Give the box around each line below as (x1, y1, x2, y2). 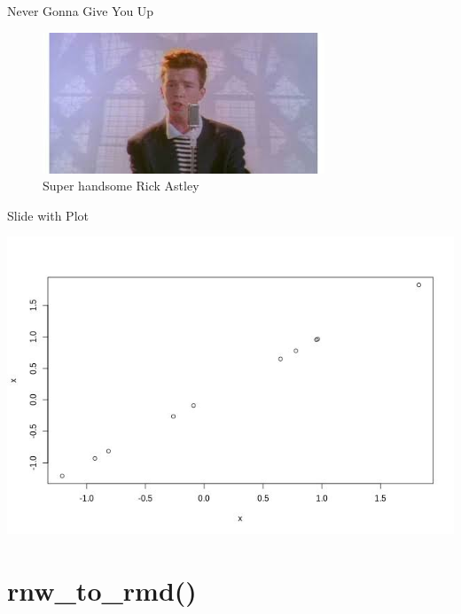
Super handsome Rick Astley (43, 176, 199, 195)
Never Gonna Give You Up (7, 2, 154, 19)
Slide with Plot (7, 206, 89, 224)
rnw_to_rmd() (7, 572, 197, 609)
